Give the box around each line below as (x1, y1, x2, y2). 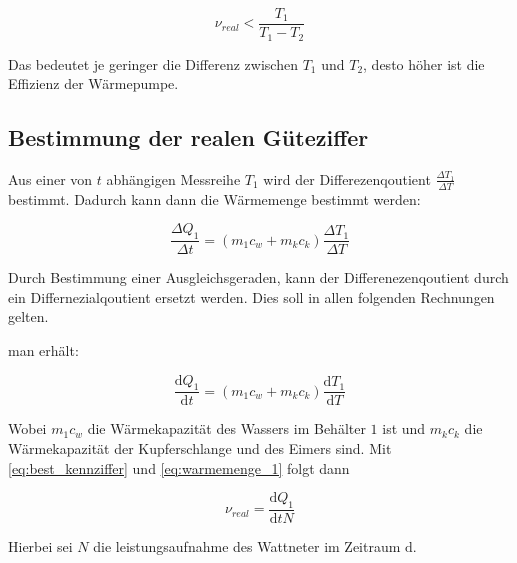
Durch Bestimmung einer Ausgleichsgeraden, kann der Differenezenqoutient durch (8, 267, 509, 288)
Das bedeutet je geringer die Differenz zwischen (8, 53, 298, 74)
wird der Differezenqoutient (263, 168, 431, 189)
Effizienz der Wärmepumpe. (8, 73, 179, 94)
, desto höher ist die (363, 53, 485, 74)
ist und (382, 418, 426, 439)
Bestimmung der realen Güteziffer (8, 122, 369, 153)
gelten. (8, 306, 49, 327)
